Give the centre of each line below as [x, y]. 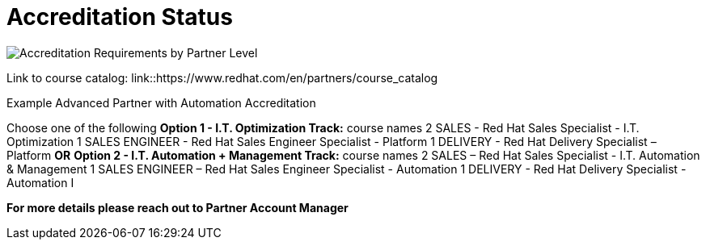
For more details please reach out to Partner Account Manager [178, 207]
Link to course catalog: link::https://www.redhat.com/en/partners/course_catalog [222, 77]
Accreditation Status [120, 17]
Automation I [40, 182]
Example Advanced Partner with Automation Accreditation [161, 102]
